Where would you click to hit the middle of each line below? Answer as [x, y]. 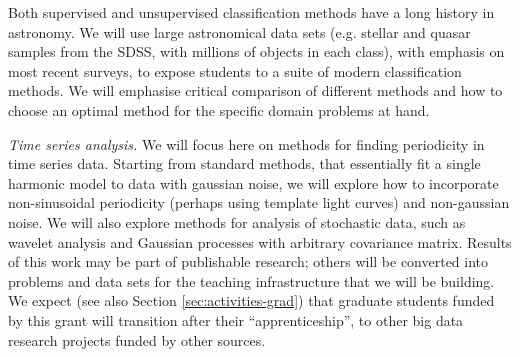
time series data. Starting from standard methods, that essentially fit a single [244, 163]
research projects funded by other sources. [137, 339]
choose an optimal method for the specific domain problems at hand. [219, 109]
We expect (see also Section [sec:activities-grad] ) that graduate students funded [251, 300]
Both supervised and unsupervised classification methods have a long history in [251, 12]
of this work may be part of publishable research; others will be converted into [248, 261]
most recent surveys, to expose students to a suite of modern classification [235, 70]
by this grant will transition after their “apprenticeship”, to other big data [236, 319]
